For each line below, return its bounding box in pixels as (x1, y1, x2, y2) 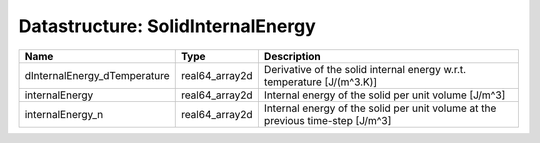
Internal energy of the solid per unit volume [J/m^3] (263, 88, 506, 102)
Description (263, 49, 322, 63)
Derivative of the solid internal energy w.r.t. (263, 62, 467, 76)
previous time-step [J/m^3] (263, 113, 392, 127)
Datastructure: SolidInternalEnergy (18, 15, 316, 37)
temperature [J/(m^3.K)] (263, 75, 378, 89)
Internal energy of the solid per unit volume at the (263, 101, 497, 115)
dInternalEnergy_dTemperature (24, 68, 170, 82)
